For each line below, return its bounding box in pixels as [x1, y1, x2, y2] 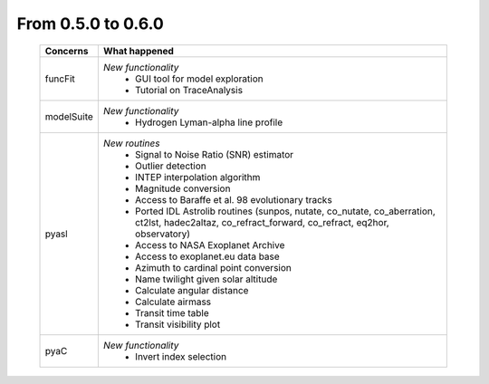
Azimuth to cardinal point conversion [134, 261, 292, 274]
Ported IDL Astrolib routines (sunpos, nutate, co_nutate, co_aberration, [134, 205, 436, 217]
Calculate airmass [134, 295, 212, 308]
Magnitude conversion [134, 182, 231, 195]
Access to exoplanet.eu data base [134, 250, 280, 263]
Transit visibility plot [134, 318, 221, 331]
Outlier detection [134, 159, 207, 172]
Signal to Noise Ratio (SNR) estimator [134, 148, 294, 160]
